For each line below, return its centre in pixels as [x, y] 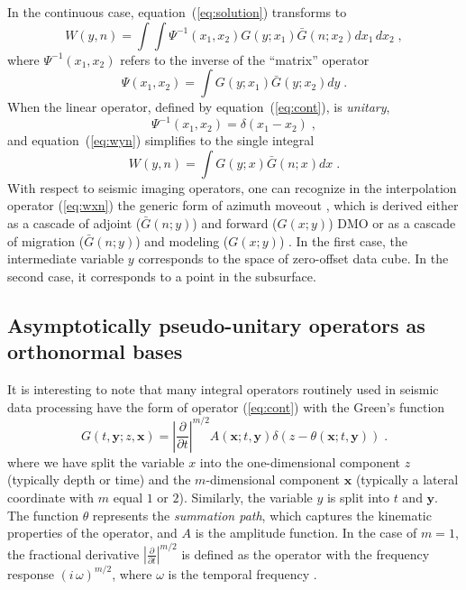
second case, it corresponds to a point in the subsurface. [162, 276]
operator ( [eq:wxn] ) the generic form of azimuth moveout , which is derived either [233, 205]
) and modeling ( [182, 240]
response [31, 573]
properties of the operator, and [92, 533]
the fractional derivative [73, 553]
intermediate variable [66, 258]
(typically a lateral [407, 479]
